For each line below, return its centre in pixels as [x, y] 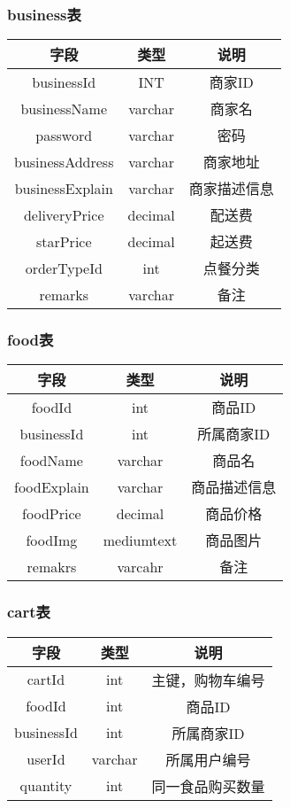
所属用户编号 [208, 759]
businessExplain [64, 188]
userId [46, 759]
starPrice [64, 241]
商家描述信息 [231, 189]
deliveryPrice [64, 214]
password [64, 135]
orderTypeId [64, 268]
